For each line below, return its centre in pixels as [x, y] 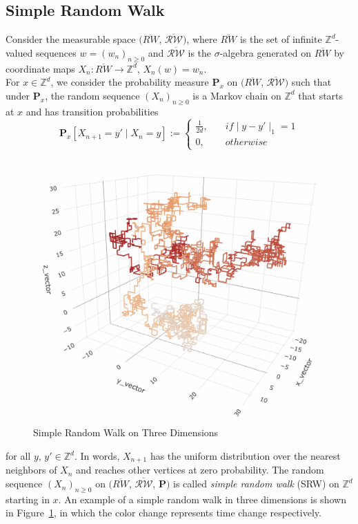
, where [202, 39]
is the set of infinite [281, 39]
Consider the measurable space [71, 39]
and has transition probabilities [92, 111]
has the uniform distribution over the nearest [245, 456]
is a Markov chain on [237, 95]
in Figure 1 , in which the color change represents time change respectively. [163, 513]
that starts [321, 95]
